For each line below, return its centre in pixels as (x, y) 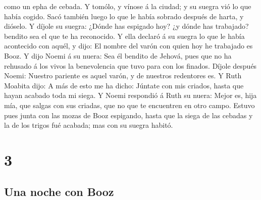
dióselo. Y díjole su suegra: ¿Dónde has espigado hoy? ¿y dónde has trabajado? (126, 26)
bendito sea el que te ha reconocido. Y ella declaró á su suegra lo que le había (124, 36)
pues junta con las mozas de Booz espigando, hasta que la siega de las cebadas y (128, 115)
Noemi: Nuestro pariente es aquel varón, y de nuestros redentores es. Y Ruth (123, 76)
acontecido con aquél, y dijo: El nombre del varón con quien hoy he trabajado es (128, 46)
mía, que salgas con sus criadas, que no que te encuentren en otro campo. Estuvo (129, 105)
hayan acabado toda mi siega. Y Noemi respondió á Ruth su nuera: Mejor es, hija (130, 95)
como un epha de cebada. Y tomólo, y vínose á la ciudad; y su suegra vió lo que (128, 6)
